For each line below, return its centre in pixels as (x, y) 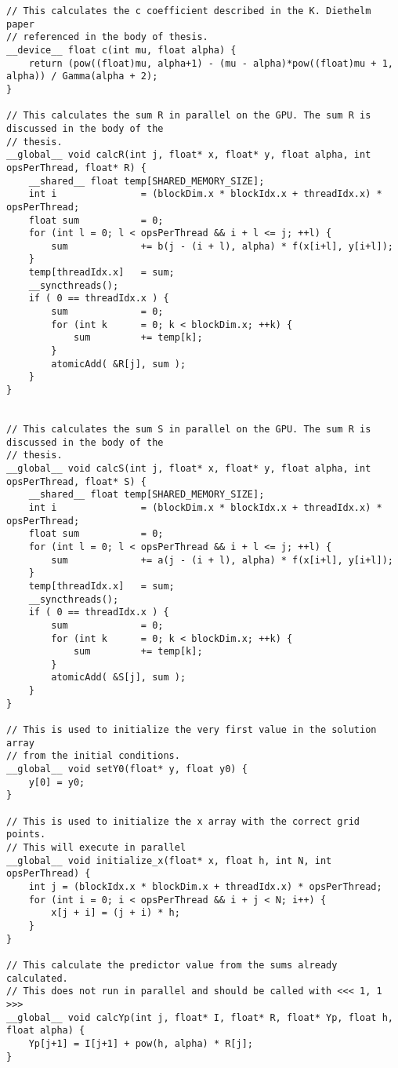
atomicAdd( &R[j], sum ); (119, 364)
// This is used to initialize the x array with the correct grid (183, 821)
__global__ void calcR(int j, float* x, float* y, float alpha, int (189, 155)
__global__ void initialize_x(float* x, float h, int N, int (169, 860)
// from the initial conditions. (93, 756)
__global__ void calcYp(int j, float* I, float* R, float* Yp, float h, (200, 1017)
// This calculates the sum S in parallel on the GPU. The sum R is (189, 429)
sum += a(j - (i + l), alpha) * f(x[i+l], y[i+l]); (222, 560)
